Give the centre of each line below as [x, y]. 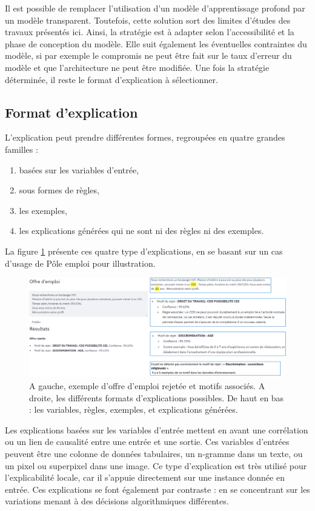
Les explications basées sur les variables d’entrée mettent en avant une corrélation [157, 429]
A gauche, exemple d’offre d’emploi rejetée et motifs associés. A [147, 386]
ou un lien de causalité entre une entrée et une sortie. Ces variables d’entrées [147, 442]
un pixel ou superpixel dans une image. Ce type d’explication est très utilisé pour [156, 465]
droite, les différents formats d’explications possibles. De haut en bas [157, 397]
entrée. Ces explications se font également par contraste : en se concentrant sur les [157, 489]
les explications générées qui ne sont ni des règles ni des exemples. [141, 231]
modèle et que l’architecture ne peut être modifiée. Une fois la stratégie [137, 67]
